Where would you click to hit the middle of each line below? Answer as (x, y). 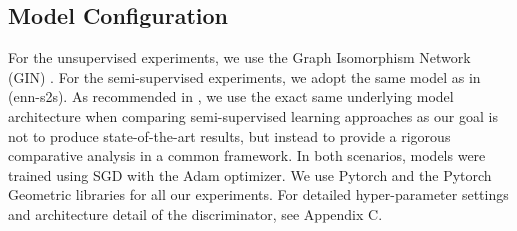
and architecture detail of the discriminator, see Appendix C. (195, 213)
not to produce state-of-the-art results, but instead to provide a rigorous (229, 135)
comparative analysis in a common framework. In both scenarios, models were (247, 155)
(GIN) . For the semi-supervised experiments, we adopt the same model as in (244, 76)
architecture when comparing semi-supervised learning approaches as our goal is (253, 115)
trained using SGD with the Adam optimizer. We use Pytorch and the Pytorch (250, 174)
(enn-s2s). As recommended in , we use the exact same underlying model (231, 96)
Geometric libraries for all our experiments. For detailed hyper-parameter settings (258, 194)
